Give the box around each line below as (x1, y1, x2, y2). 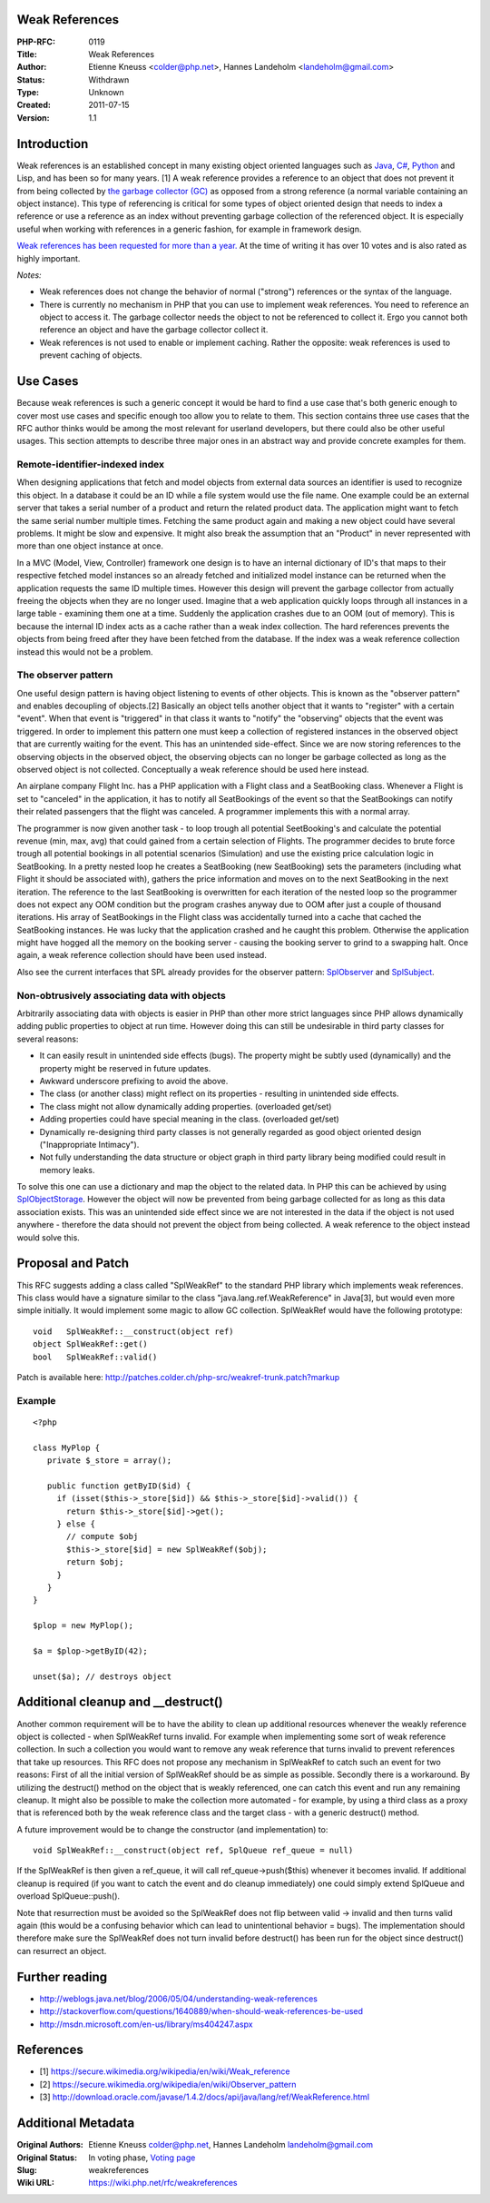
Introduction (16, 136, 89, 152)
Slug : (16, 2164, 38, 2175)
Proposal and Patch (16, 1256, 130, 1271)
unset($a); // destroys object (33, 1671, 172, 1682)
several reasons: (16, 1033, 79, 1044)
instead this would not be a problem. (16, 646, 153, 657)
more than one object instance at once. (16, 540, 163, 551)
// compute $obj (66, 1531, 139, 1542)
